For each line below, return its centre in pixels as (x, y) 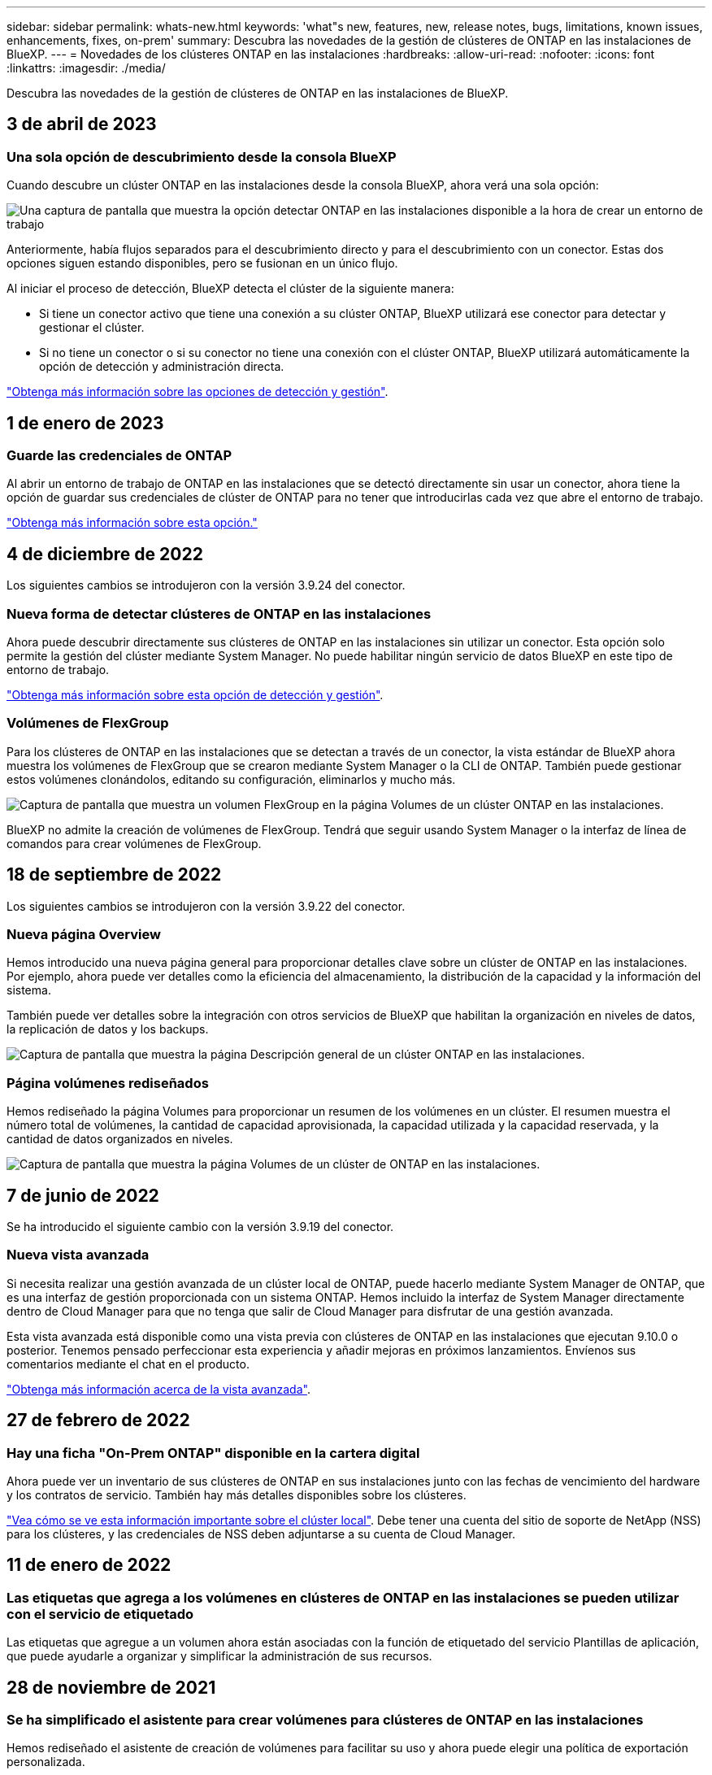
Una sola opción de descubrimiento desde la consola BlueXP (202, 157)
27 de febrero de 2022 (98, 1420)
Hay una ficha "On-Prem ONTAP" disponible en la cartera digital (213, 1453)
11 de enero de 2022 (89, 1565)
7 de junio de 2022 (83, 1195)
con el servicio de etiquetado (100, 1614)
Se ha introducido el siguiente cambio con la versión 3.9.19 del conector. (200, 1226)
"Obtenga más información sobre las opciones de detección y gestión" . (198, 392)
